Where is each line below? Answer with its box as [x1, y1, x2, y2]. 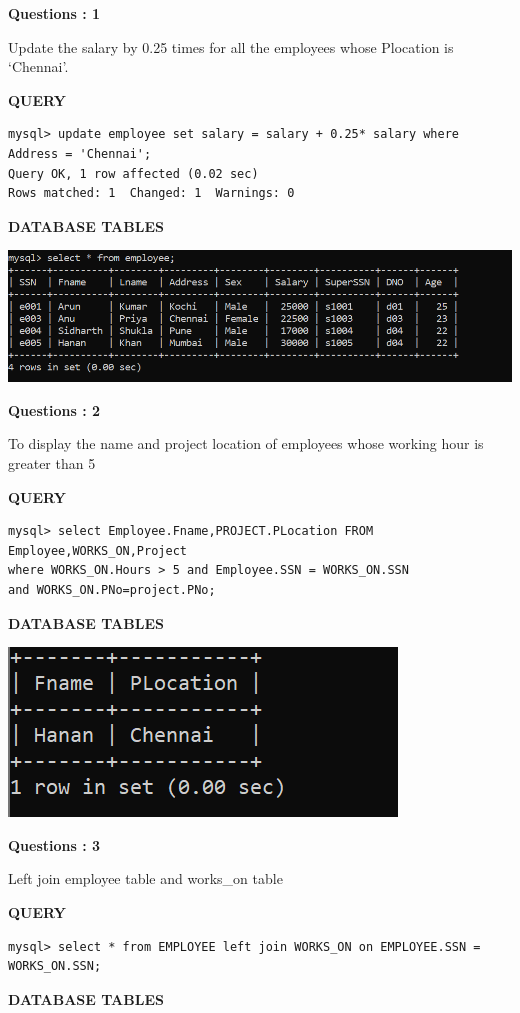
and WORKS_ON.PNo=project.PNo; [8, 583, 216, 598]
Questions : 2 [8, 399, 101, 420]
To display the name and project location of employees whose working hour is [8, 433, 484, 454]
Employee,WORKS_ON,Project [8, 543, 187, 558]
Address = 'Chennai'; [8, 146, 152, 161]
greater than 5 [8, 453, 96, 474]
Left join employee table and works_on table [8, 868, 283, 889]
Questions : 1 [8, 3, 101, 23]
